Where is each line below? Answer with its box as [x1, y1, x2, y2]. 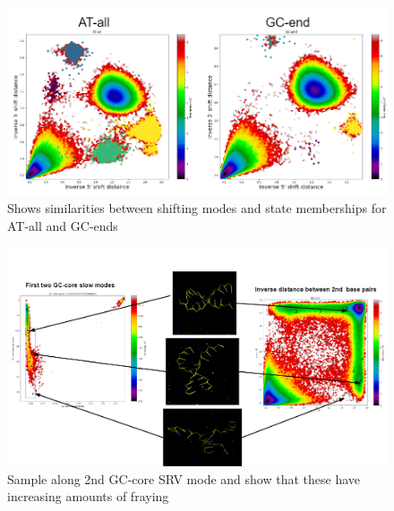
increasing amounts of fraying [7, 487, 169, 506]
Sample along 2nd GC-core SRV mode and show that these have [7, 469, 361, 488]
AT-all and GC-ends [7, 216, 118, 234]
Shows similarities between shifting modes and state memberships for [7, 198, 387, 217]
